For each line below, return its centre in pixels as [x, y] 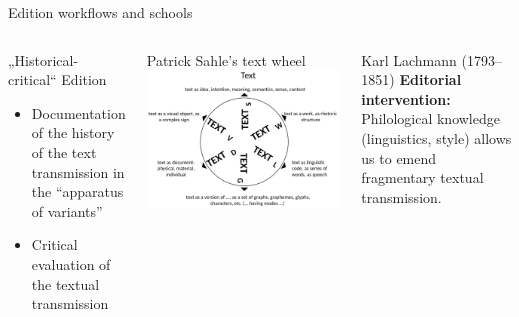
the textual [65, 283]
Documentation [78, 112]
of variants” [67, 210]
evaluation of [71, 263]
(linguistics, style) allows [436, 137]
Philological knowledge [430, 118]
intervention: [406, 98]
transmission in [78, 171]
